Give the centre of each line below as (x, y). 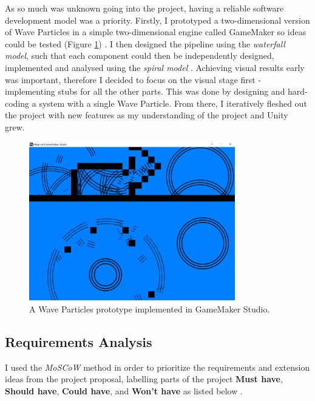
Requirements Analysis (79, 341)
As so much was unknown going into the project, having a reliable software (144, 8)
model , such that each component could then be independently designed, (140, 56)
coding (17, 103)
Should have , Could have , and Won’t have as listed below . (124, 390)
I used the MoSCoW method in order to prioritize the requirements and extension (157, 367)
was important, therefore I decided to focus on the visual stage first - (133, 79)
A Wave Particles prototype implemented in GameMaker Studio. (150, 308)
